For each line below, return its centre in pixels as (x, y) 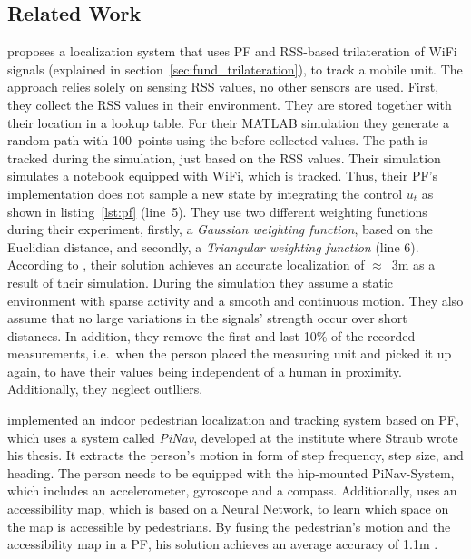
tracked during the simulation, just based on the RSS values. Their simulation (224, 157)
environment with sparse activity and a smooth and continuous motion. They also (235, 300)
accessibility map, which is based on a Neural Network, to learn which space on (228, 509)
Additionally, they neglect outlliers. (105, 389)
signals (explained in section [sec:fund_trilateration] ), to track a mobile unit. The (235, 69)
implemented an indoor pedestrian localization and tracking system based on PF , (233, 420)
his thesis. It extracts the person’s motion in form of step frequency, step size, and (235, 455)
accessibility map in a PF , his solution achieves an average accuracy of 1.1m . (223, 544)
